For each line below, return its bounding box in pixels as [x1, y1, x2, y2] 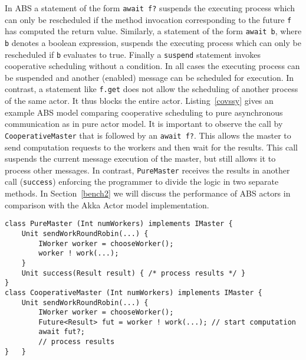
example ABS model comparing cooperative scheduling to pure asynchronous [5, 106, 283, 118]
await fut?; [38, 328, 85, 336]
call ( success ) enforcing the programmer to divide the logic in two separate [5, 175, 279, 188]
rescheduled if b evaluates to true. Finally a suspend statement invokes [5, 48, 261, 60]
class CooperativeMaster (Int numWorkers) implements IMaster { [5, 288, 262, 297]
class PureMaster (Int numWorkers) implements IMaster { [5, 220, 233, 228]
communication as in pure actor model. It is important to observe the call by [5, 117, 283, 130]
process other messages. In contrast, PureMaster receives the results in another [5, 163, 290, 176]
